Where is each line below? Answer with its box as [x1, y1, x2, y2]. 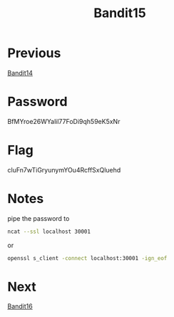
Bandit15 [93, 5, 146, 21]
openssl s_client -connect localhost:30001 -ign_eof [7, 254, 168, 261]
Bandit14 [7, 68, 34, 77]
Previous [7, 45, 61, 61]
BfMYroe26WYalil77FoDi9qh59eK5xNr [7, 117, 121, 125]
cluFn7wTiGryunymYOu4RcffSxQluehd [7, 165, 121, 174]
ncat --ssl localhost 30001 [7, 228, 91, 235]
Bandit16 [7, 302, 34, 311]
